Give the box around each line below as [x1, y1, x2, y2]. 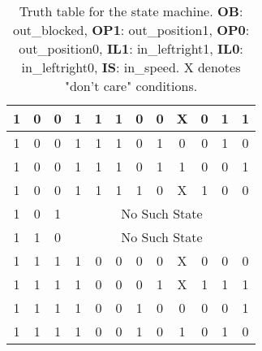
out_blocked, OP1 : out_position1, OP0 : [12, 20, 250, 39]
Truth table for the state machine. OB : [19, 2, 243, 20]
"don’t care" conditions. [64, 76, 198, 95]
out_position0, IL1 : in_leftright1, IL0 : [19, 39, 243, 58]
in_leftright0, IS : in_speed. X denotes [21, 58, 241, 76]
